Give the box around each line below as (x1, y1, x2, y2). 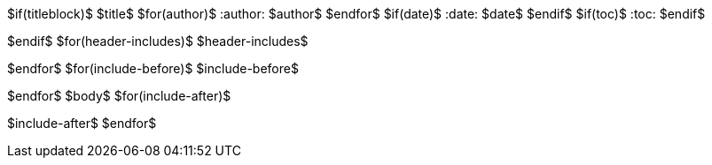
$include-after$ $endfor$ (7, 116, 157, 131)
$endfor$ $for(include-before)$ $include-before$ (7, 61, 299, 76)
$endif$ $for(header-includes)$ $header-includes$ (7, 34, 309, 49)
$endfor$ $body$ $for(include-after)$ (7, 88, 231, 103)
